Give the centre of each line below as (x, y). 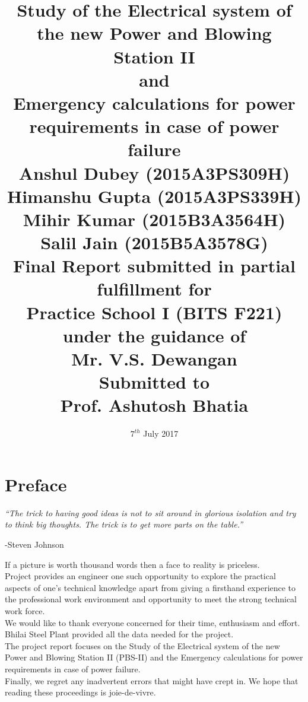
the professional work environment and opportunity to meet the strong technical (151, 599)
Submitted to (154, 382)
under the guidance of (154, 335)
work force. (25, 611)
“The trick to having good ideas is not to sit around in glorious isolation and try (150, 512)
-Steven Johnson (34, 544)
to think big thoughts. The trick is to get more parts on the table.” (124, 524)
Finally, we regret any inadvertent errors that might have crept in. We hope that (152, 680)
